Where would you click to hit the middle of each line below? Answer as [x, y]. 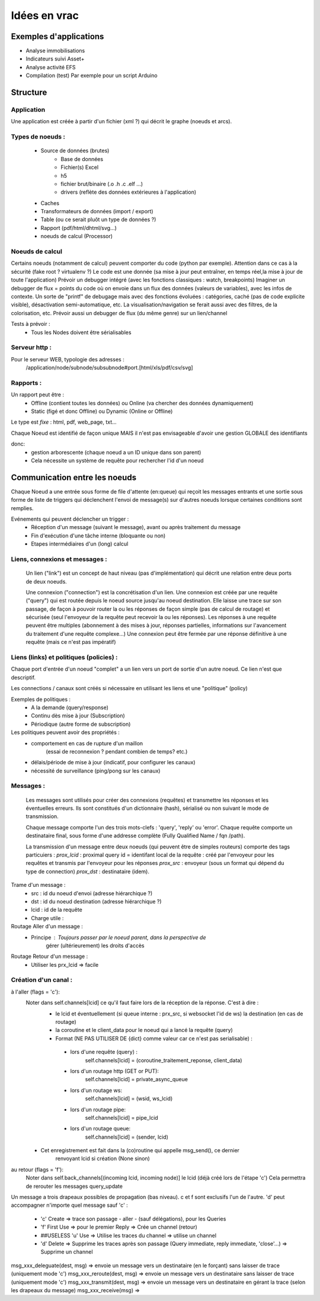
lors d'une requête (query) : [104, 1052]
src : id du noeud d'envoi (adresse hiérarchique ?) [92, 893]
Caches [50, 203]
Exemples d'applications [57, 36]
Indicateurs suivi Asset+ [55, 59]
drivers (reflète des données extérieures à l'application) [129, 192]
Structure [29, 93]
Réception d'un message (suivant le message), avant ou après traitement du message [136, 527]
